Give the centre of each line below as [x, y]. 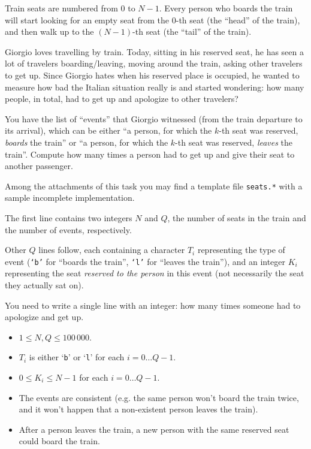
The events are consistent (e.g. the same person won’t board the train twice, [159, 397]
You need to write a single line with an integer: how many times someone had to [153, 305]
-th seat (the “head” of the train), [238, 19]
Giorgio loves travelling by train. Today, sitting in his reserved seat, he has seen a [154, 51]
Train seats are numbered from [61, 8]
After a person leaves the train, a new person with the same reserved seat [154, 429]
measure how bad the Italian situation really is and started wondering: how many [155, 87]
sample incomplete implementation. [70, 198]
